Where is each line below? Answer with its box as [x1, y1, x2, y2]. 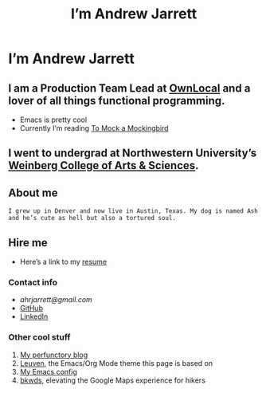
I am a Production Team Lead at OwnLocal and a [8, 81, 251, 95]
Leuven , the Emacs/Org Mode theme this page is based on [19, 358, 213, 367]
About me [8, 186, 58, 199]
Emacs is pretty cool [19, 115, 88, 124]
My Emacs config [19, 367, 78, 376]
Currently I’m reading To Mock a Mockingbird [19, 124, 169, 132]
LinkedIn [19, 312, 49, 321]
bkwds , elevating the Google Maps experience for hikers [19, 375, 205, 385]
